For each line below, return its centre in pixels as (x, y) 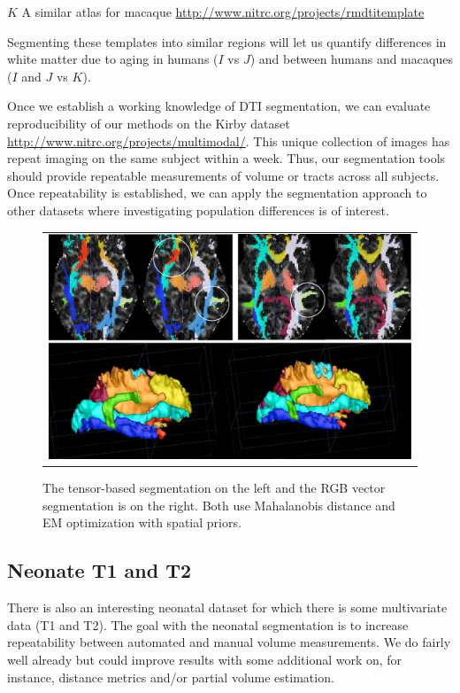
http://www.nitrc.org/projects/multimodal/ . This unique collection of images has (229, 140)
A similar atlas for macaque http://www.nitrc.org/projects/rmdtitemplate (223, 12)
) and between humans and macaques (351, 59)
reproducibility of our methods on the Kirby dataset (149, 123)
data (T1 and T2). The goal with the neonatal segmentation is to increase (208, 624)
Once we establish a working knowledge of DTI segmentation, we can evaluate (219, 106)
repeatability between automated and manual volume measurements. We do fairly (229, 642)
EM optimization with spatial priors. (142, 522)
